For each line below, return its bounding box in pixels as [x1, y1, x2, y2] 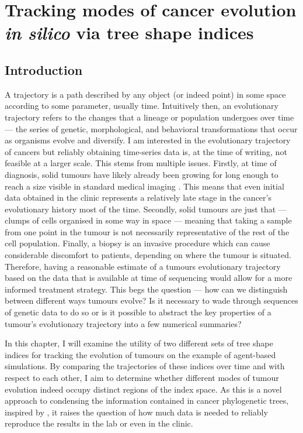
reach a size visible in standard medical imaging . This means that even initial [5, 180, 284, 192]
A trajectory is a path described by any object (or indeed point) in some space [5, 88, 286, 100]
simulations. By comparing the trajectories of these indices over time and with [5, 360, 285, 372]
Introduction [5, 60, 83, 78]
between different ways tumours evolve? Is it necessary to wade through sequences [5, 294, 298, 307]
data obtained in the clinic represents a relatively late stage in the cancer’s [5, 191, 271, 204]
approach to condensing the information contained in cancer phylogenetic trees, [5, 394, 289, 407]
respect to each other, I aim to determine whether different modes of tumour [5, 372, 279, 384]
